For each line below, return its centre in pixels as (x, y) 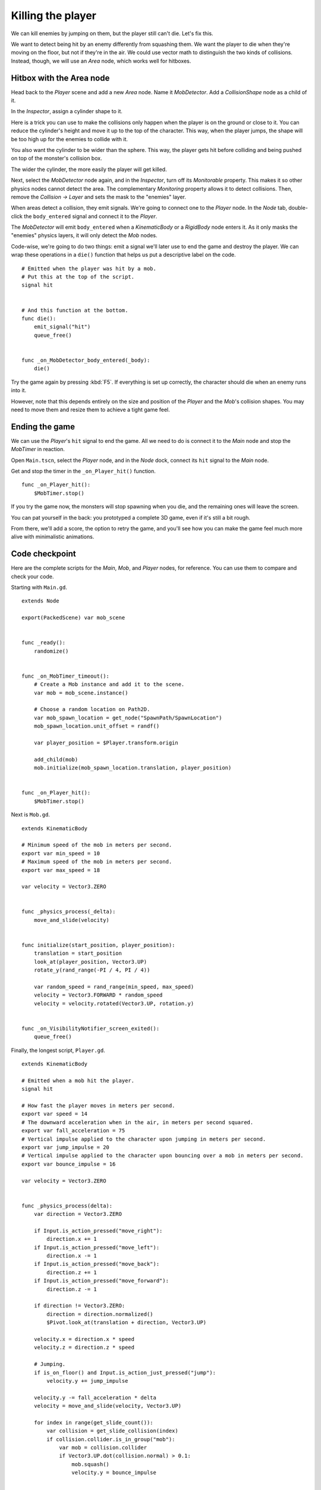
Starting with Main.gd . (39, 588)
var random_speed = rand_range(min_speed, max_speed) (114, 987)
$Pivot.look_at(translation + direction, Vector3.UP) (127, 1323)
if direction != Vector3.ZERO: (79, 1306)
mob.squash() (91, 1464)
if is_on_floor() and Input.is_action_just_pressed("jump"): (125, 1373)
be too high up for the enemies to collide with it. (69, 139)
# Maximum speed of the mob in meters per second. (97, 862)
